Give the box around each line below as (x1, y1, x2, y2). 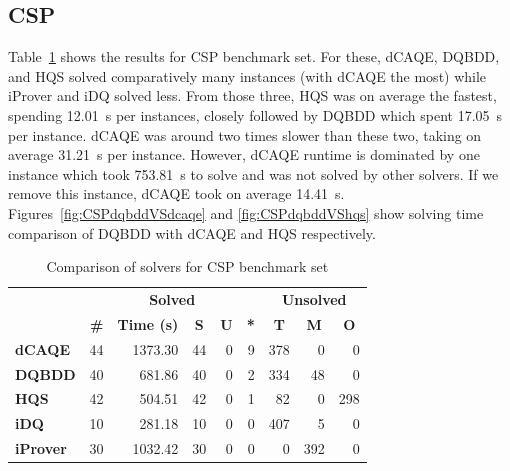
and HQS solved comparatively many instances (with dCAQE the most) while (8, 65, 487, 86)
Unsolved (281, 288, 347, 309)
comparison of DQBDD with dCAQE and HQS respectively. (8, 222, 376, 243)
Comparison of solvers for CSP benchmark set (46, 256, 329, 277)
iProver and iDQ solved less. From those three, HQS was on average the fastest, (8, 85, 497, 106)
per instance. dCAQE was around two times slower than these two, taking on (8, 124, 482, 145)
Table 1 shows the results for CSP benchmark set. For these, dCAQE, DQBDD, (8, 46, 500, 67)
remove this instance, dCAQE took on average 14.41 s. (8, 183, 345, 204)
